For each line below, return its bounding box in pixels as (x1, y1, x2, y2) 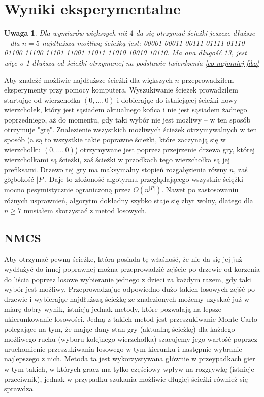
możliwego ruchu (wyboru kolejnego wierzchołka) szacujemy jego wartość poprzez (4, 333, 257, 344)
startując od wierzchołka (4, 94, 81, 105)
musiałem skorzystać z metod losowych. (23, 205, 147, 216)
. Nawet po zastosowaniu (161, 184, 239, 195)
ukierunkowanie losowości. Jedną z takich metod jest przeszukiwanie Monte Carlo (4, 313, 257, 324)
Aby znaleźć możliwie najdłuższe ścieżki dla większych (4, 74, 173, 85)
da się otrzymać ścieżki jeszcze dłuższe (136, 27, 255, 38)
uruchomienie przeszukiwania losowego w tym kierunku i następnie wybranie (4, 343, 242, 354)
